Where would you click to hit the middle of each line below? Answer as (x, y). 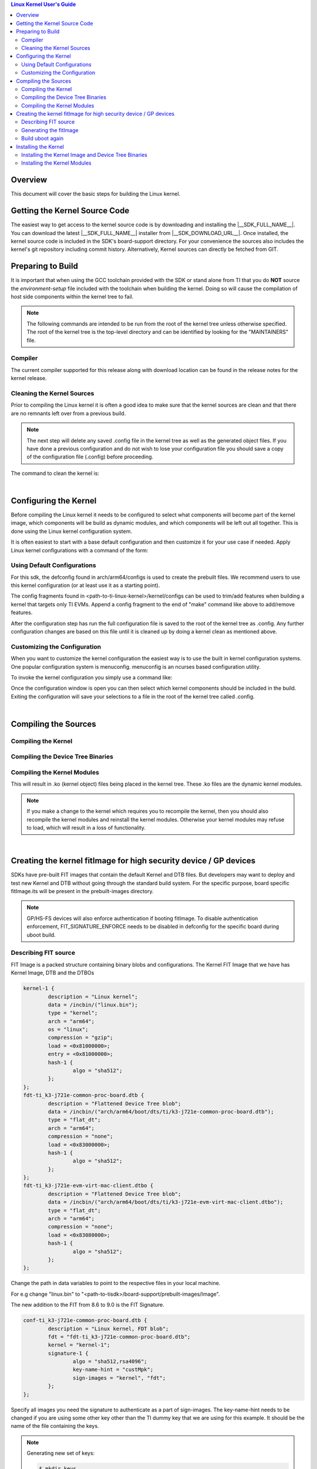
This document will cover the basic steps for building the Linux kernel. (96, 194)
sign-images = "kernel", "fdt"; (119, 1378)
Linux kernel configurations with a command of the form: (80, 550)
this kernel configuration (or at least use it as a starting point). (85, 585)
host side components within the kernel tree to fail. (72, 297)
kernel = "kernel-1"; (79, 1345)
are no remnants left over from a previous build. (68, 413)
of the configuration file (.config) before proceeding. (90, 457)
